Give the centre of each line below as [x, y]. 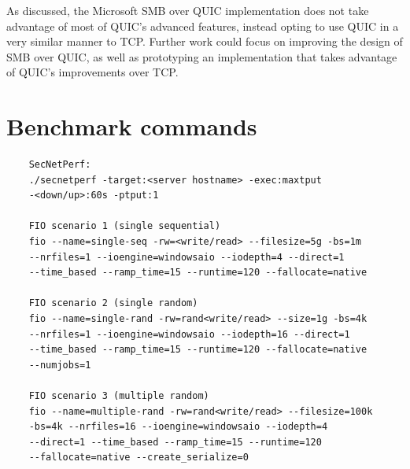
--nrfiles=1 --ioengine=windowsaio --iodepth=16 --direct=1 [189, 334]
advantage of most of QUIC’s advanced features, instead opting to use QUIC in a [203, 26]
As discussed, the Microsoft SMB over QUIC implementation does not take [188, 10]
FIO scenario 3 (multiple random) [119, 396]
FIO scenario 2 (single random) [113, 303]
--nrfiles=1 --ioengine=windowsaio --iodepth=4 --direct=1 [187, 257]
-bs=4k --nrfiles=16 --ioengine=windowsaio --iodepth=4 [178, 427]
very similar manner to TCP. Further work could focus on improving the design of [205, 41]
